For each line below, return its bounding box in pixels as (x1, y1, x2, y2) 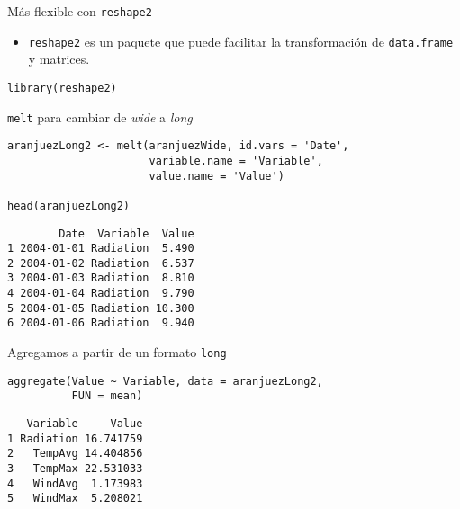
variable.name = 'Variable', (149, 154, 323, 167)
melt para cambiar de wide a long (7, 107, 193, 126)
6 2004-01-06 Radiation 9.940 (7, 317, 194, 330)
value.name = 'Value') (149, 169, 284, 183)
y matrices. (28, 49, 90, 68)
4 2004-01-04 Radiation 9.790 (7, 287, 194, 300)
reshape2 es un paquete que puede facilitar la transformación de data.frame (28, 31, 454, 50)
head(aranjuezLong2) (7, 199, 131, 212)
